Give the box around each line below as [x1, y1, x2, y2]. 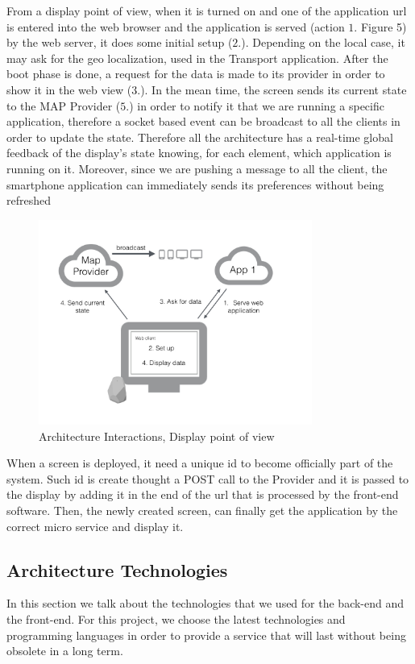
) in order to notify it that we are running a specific [129, 97, 384, 114]
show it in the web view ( [6, 81, 132, 98]
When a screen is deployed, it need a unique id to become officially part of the [6, 454, 393, 471]
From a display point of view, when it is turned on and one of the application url [6, 2, 407, 19]
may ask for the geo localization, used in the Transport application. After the [6, 49, 388, 66]
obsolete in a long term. [6, 642, 123, 659]
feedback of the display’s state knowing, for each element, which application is [6, 144, 392, 161]
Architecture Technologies [6, 557, 228, 582]
